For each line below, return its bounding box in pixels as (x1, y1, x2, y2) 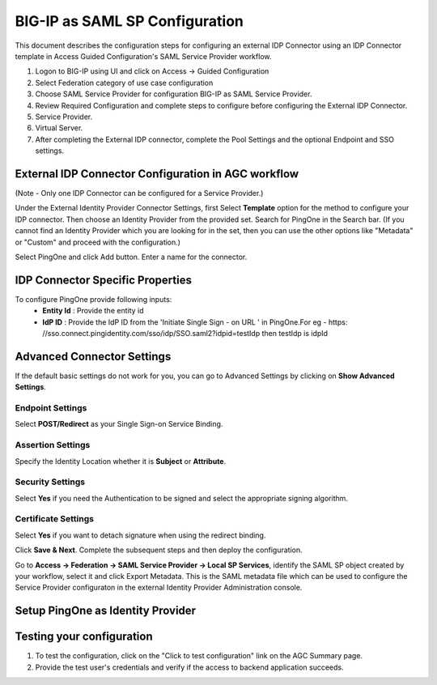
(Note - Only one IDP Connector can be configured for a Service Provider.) (15, 188, 264, 198)
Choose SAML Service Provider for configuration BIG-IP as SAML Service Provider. (35, 89, 312, 99)
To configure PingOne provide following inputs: (15, 294, 172, 304)
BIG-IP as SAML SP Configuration (15, 12, 244, 30)
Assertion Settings (15, 440, 91, 451)
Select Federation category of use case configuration (35, 78, 214, 87)
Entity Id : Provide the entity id (42, 306, 145, 316)
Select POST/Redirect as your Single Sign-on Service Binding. (15, 419, 223, 429)
